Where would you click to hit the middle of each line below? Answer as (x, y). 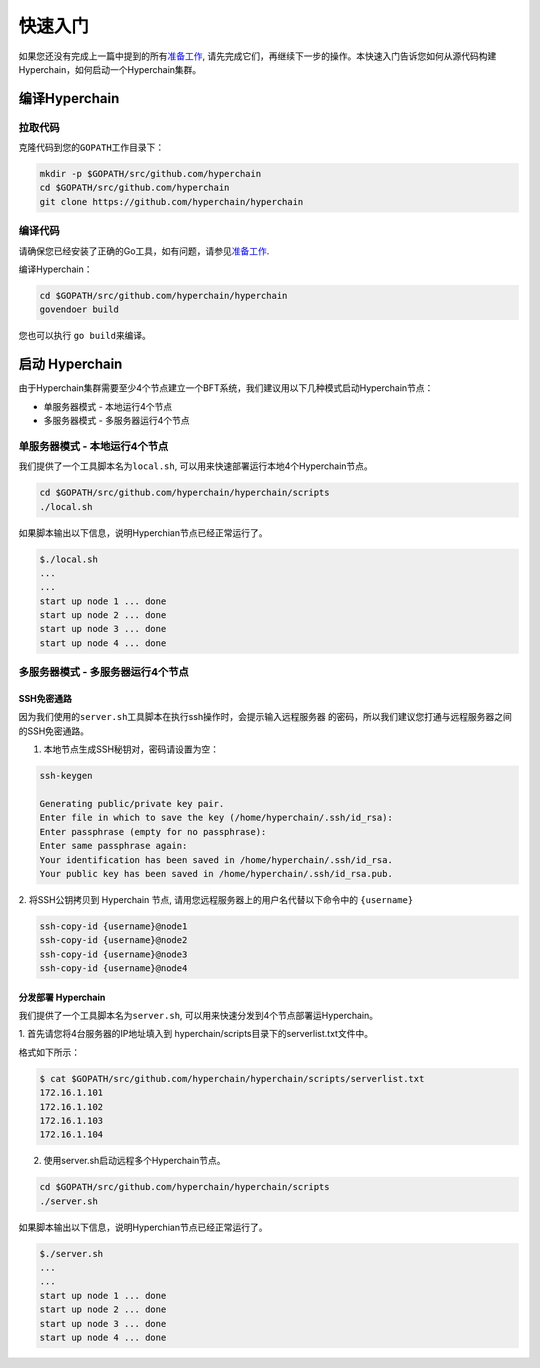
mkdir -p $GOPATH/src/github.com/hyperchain (150, 174)
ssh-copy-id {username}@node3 (113, 954)
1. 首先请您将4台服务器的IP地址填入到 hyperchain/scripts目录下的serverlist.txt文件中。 (196, 1034)
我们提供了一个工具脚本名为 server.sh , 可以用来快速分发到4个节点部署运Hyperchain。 (198, 1016)
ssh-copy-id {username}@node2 (113, 940)
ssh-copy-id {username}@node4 (113, 968)
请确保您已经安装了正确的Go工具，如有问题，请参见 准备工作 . (144, 251)
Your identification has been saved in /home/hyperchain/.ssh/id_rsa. (216, 859)
